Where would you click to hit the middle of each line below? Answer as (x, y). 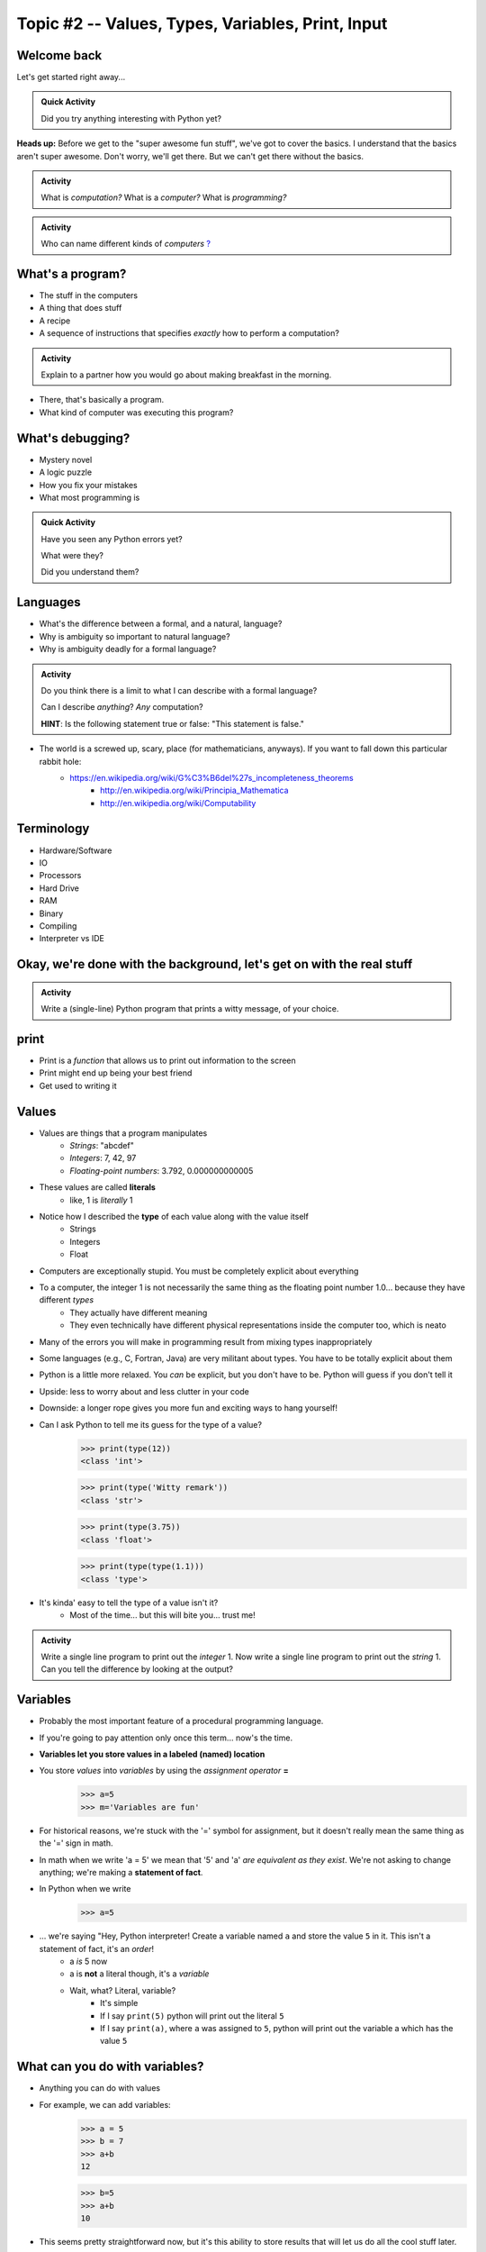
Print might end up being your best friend (116, 1073)
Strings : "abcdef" (102, 1146)
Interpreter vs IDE (72, 939)
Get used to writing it (78, 1085)
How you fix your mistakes (89, 485)
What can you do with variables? (110, 2067)
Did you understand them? (90, 572)
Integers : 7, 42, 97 (103, 1158)
